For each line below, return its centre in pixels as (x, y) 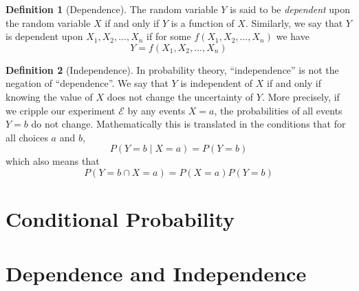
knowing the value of (49, 96)
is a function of (203, 22)
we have (293, 36)
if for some (169, 36)
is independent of (217, 83)
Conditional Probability (120, 219)
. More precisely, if (301, 96)
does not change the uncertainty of (180, 96)
